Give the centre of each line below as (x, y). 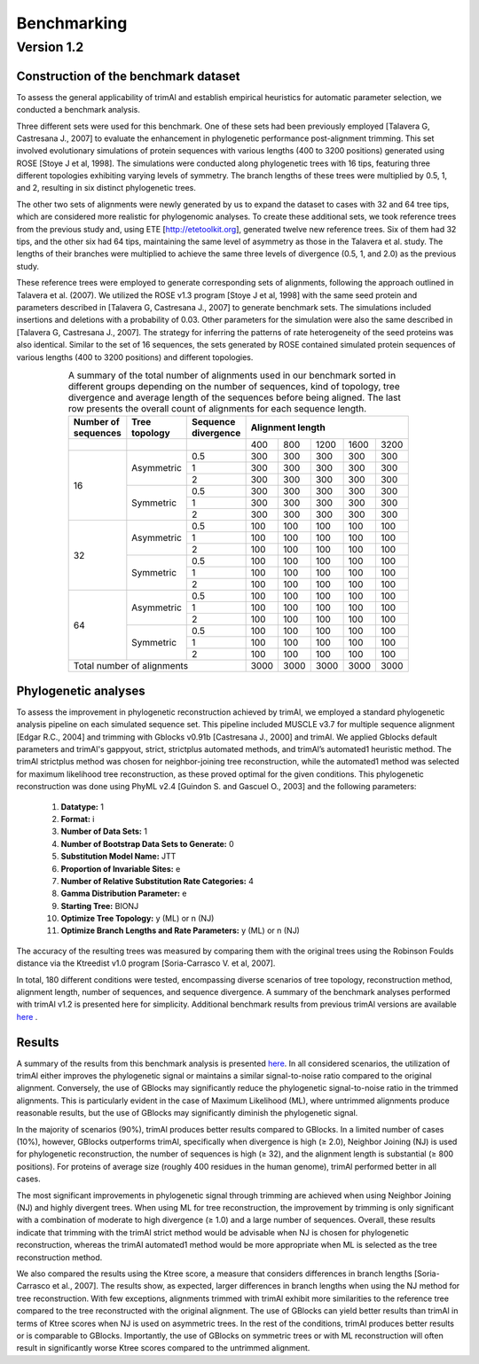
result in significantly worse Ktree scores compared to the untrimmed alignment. (163, 1348)
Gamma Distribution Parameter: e (124, 894)
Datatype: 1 (82, 806)
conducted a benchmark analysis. (79, 110)
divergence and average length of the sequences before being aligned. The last (234, 397)
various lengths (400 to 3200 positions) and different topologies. (135, 357)
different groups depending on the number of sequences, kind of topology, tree (234, 387)
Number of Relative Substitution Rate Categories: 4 (157, 881)
